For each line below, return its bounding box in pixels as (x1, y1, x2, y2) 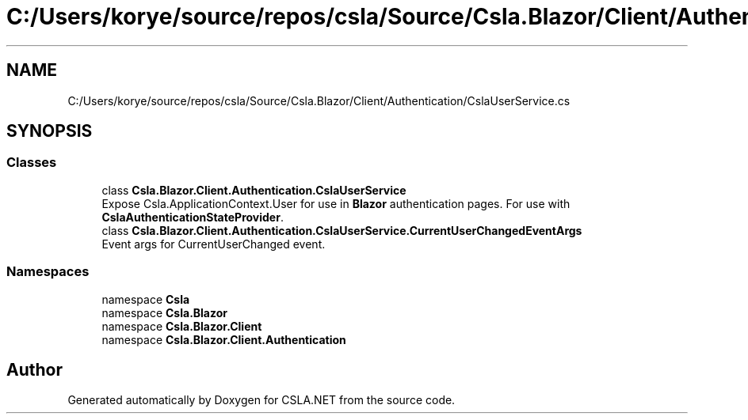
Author (6, 359, 63, 380)
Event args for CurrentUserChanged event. (101, 236, 326, 251)
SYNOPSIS (6, 121, 93, 142)
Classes (6, 154, 57, 171)
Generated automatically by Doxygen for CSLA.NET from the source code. (67, 393, 456, 407)
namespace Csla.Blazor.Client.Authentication (101, 332, 346, 346)
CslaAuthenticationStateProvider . (101, 210, 284, 224)
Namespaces (6, 263, 90, 280)
